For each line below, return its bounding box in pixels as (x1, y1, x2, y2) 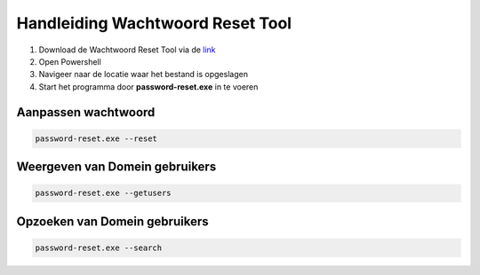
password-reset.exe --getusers (35, 188, 172, 199)
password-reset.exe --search (35, 242, 163, 253)
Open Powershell (38, 56, 101, 67)
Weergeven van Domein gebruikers (16, 160, 217, 175)
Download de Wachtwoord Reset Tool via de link (38, 44, 217, 55)
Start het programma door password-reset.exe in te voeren (38, 81, 259, 92)
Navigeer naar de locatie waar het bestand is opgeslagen (38, 69, 249, 80)
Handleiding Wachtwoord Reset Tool (16, 13, 292, 33)
